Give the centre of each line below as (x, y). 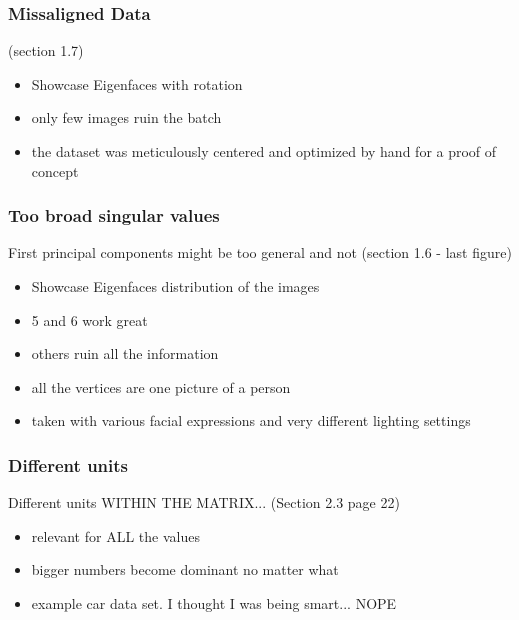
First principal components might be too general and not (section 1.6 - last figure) (260, 252)
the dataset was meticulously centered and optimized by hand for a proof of (264, 151)
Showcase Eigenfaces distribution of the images (175, 286)
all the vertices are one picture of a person (161, 386)
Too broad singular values (114, 215)
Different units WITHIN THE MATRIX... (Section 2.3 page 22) (204, 502)
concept (55, 170)
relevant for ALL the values (115, 535)
